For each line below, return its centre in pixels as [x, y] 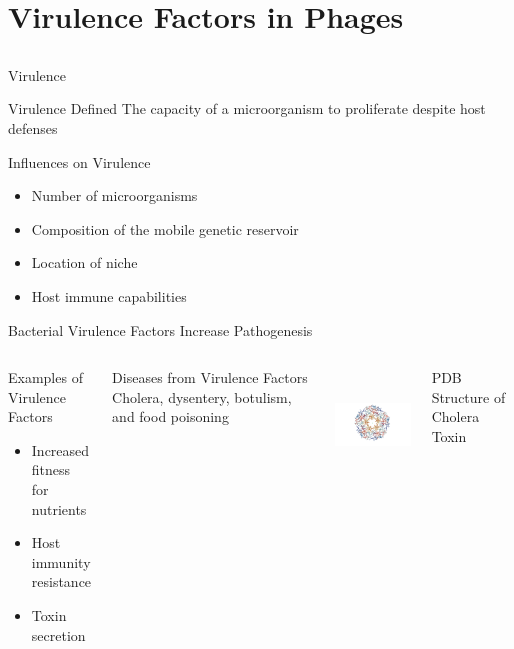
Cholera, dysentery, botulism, [202, 396]
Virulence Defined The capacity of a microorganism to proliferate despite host [247, 108]
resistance [61, 581]
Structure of [468, 396]
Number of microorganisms [114, 195]
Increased [60, 449]
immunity [61, 561]
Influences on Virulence [79, 161]
